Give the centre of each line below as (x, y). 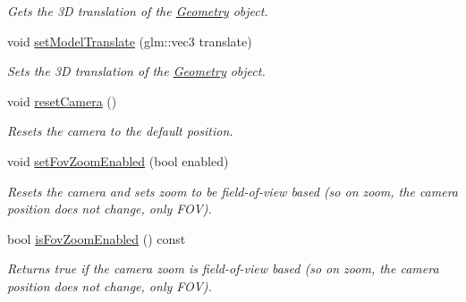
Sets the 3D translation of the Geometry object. (136, 71)
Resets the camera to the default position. (120, 131)
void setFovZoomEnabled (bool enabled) (118, 160)
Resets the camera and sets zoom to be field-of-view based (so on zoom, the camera (233, 191)
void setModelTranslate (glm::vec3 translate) (130, 41)
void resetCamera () (62, 101)
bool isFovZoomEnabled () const (97, 238)
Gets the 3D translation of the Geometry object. (138, 11)
